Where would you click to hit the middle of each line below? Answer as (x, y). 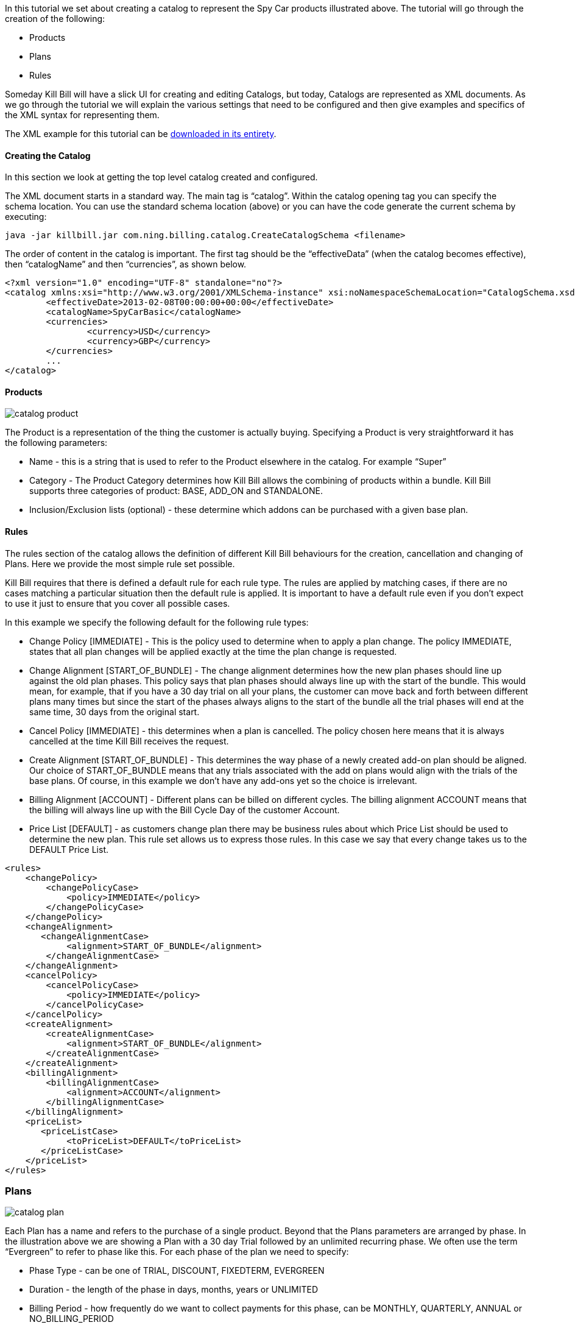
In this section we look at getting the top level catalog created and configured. (161, 177)
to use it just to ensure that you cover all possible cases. (118, 603)
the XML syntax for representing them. (82, 115)
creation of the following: (55, 19)
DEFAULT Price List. (69, 849)
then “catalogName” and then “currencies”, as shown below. (126, 264)
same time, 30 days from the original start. (115, 712)
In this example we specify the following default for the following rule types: (157, 622)
